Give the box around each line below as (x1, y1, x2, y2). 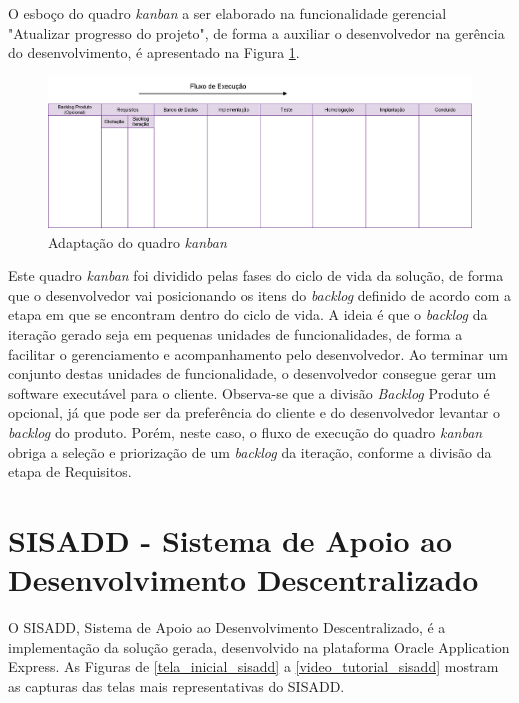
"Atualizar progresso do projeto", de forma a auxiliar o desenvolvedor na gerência (8, 22, 505, 43)
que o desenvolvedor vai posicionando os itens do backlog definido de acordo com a (8, 284, 512, 305)
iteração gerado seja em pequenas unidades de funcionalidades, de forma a (8, 324, 463, 345)
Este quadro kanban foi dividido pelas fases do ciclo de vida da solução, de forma (8, 265, 504, 286)
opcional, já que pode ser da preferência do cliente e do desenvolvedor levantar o (8, 402, 500, 423)
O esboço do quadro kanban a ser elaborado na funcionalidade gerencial (8, 3, 447, 23)
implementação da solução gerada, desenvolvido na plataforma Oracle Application (8, 636, 510, 657)
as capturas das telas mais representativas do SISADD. (8, 675, 345, 696)
